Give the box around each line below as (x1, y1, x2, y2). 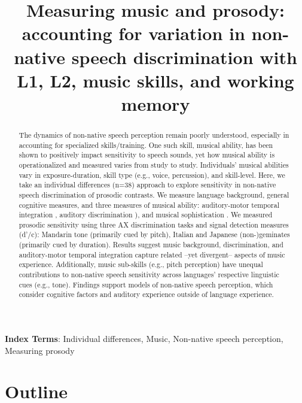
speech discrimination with (71, 44, 297, 69)
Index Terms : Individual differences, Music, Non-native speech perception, (5, 332, 283, 345)
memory (121, 91, 190, 116)
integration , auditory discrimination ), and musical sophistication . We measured (19, 210, 273, 220)
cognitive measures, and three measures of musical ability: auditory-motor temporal (19, 199, 279, 210)
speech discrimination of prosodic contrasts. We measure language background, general (19, 189, 289, 199)
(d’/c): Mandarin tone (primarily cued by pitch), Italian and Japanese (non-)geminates (19, 229, 290, 240)
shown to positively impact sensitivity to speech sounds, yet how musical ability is (19, 150, 275, 160)
